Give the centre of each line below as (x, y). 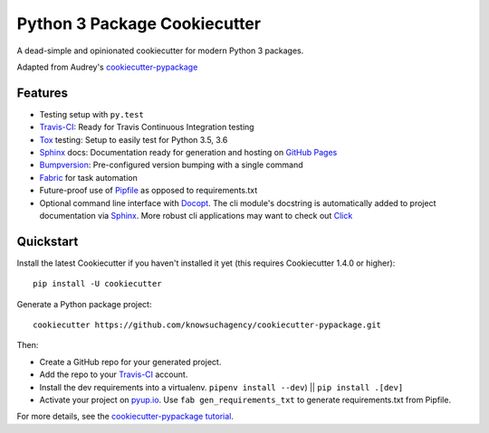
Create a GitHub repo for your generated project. (130, 362)
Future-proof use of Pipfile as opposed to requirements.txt (149, 191)
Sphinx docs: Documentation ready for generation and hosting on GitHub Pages (188, 153)
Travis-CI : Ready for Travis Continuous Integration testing (147, 127)
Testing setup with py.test (91, 114)
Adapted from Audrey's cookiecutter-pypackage (107, 67)
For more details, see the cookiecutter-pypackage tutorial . (125, 417)
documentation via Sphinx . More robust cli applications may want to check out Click (196, 215)
